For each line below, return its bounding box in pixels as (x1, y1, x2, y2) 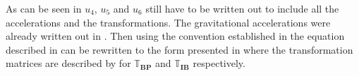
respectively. (193, 56, 245, 70)
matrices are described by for (6, 56, 131, 70)
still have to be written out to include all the (145, 1, 339, 15)
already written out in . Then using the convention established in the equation (6, 29, 345, 43)
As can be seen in (6, 1, 82, 15)
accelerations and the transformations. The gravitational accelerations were (6, 15, 331, 29)
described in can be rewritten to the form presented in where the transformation (6, 42, 353, 56)
